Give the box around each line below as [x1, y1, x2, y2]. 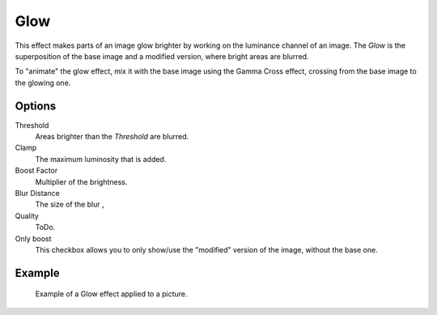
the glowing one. [15, 78, 71, 87]
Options [15, 99, 57, 113]
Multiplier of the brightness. [35, 177, 128, 186]
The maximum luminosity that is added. [35, 154, 167, 164]
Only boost [15, 233, 52, 243]
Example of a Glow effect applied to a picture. [35, 289, 188, 299]
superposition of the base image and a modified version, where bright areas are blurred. [15, 51, 309, 61]
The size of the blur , [35, 199, 104, 210]
